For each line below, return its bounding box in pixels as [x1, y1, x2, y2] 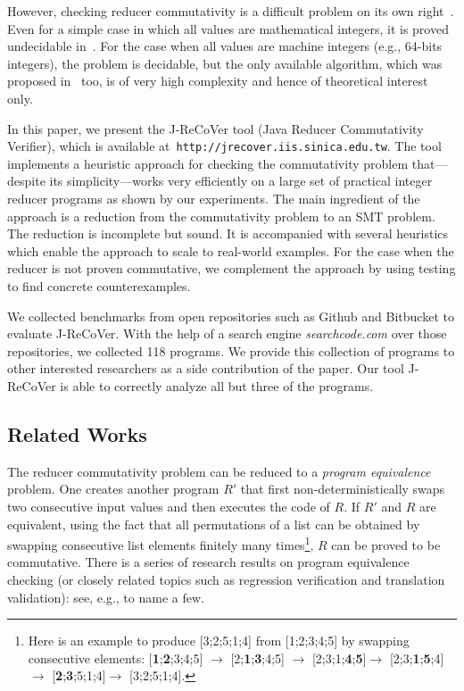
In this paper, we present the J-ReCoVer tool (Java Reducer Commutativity [7, 119, 424, 137]
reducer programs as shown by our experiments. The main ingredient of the [7, 189, 420, 207]
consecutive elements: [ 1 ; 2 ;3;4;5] [28, 648, 203, 667]
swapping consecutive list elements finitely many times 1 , [7, 533, 314, 554]
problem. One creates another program [7, 479, 220, 498]
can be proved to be [331, 535, 441, 554]
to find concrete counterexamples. [7, 276, 191, 295]
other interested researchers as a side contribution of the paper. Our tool [7, 359, 404, 378]
